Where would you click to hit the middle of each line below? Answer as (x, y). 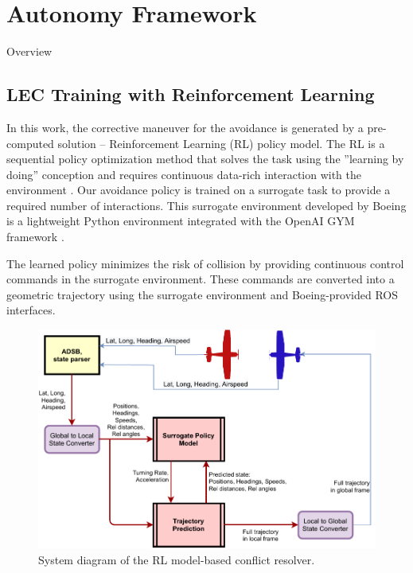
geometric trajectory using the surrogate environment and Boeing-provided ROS (202, 294)
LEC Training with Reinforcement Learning (191, 94)
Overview (29, 51)
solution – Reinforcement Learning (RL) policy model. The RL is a (221, 143)
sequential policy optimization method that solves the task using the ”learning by (205, 159)
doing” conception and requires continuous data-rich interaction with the (184, 174)
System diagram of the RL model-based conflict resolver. (177, 559)
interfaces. (31, 310)
